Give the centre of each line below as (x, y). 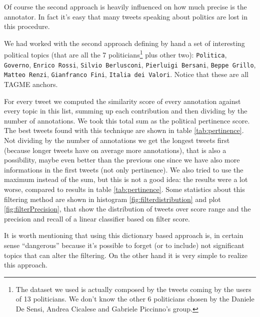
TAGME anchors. (31, 84)
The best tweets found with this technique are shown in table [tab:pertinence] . (124, 130)
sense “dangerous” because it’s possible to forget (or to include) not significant (124, 245)
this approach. (26, 265)
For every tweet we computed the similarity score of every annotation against (122, 101)
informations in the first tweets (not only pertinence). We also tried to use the (124, 169)
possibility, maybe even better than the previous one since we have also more (122, 160)
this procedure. (27, 26)
